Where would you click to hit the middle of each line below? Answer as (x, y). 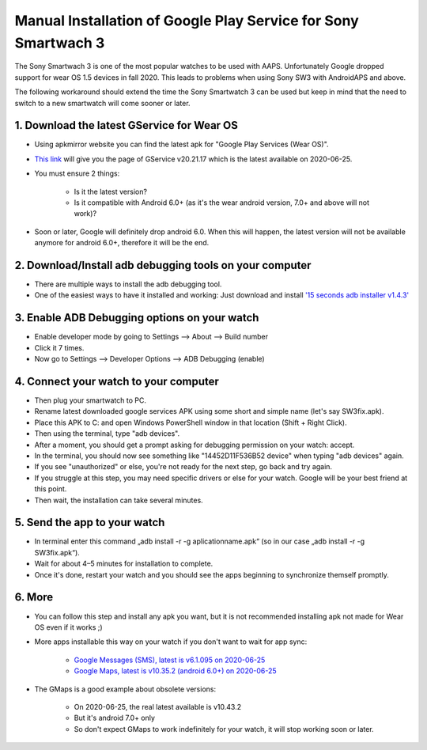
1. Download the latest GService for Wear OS (127, 125)
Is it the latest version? (111, 191)
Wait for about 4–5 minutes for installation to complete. (124, 564)
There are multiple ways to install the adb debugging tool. (128, 284)
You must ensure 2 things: (77, 173)
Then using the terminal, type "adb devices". (107, 434)
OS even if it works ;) (68, 627)
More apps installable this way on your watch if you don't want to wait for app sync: (171, 642)
